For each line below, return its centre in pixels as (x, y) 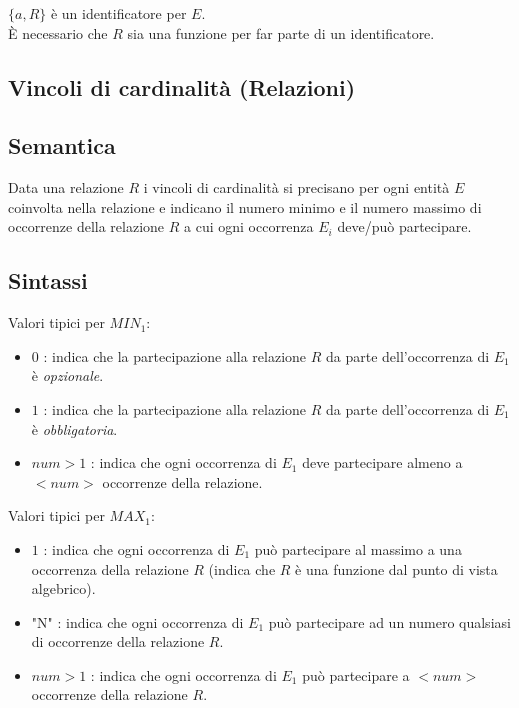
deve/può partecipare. (404, 226)
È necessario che (58, 32)
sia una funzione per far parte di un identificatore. (281, 32)
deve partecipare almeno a (382, 462)
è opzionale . (67, 375)
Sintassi (48, 280)
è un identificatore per (118, 13)
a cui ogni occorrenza (249, 226)
